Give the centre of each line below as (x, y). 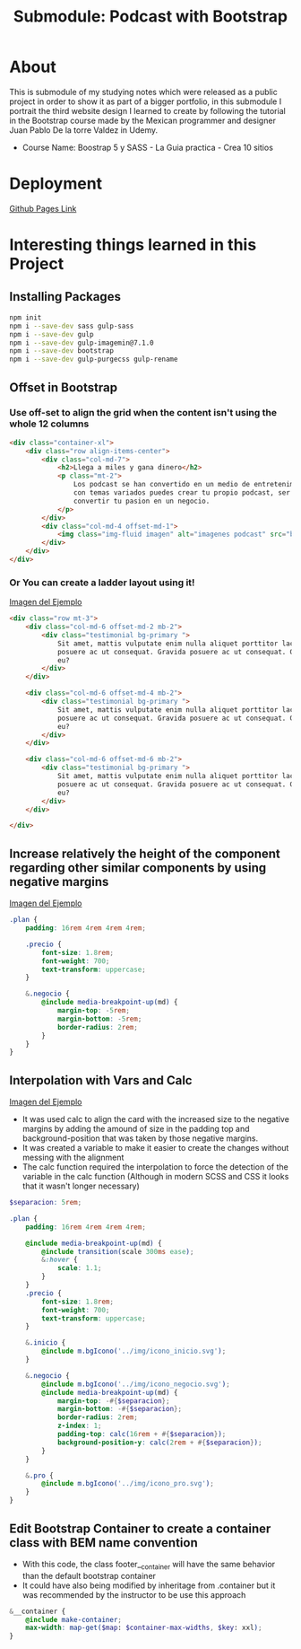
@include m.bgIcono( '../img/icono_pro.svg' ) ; (128, 1484)
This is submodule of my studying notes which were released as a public (143, 92)
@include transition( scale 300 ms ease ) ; (118, 1251)
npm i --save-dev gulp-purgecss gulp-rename (94, 360)
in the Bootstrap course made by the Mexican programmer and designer (142, 120)
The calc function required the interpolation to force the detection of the (155, 1167)
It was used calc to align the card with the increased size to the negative (155, 1119)
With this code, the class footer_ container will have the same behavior (149, 1565)
